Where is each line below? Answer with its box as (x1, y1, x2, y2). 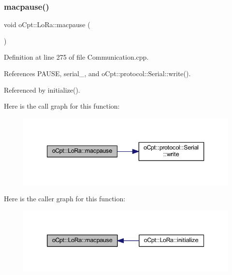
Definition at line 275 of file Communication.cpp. (4, 52, 149, 62)
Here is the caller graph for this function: (4, 194, 126, 204)
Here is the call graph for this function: (4, 101, 120, 111)
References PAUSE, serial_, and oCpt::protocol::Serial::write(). (4, 68, 191, 78)
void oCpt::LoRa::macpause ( (4, 19, 90, 30)
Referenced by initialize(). (4, 84, 80, 95)
